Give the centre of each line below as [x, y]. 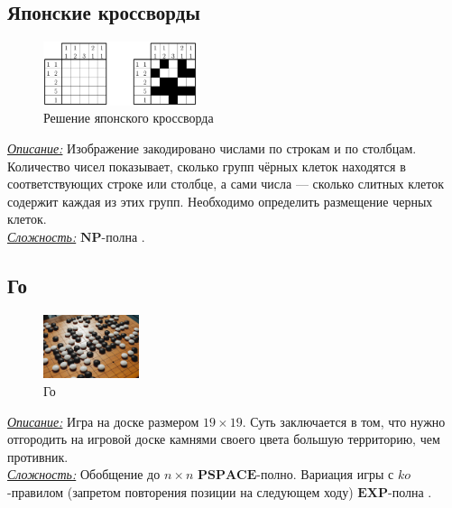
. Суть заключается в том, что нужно [344, 421]
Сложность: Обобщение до [84, 474]
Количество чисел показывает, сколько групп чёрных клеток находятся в [207, 166]
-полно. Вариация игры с [325, 474]
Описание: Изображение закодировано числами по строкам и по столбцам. [212, 148]
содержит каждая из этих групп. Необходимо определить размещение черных [220, 201]
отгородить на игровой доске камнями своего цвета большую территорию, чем [224, 439]
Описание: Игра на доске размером [103, 421]
